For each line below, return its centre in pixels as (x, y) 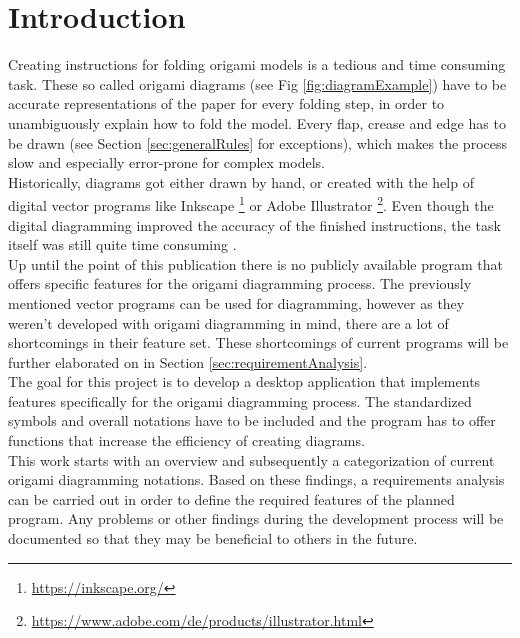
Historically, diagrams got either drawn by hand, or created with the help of (241, 181)
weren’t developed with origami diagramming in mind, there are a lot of (228, 322)
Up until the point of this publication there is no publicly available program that (256, 263)
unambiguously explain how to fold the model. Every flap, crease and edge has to (257, 122)
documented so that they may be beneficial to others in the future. (213, 538)
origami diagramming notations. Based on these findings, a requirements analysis (256, 479)
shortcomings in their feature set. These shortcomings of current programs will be (258, 342)
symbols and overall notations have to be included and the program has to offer (252, 420)
